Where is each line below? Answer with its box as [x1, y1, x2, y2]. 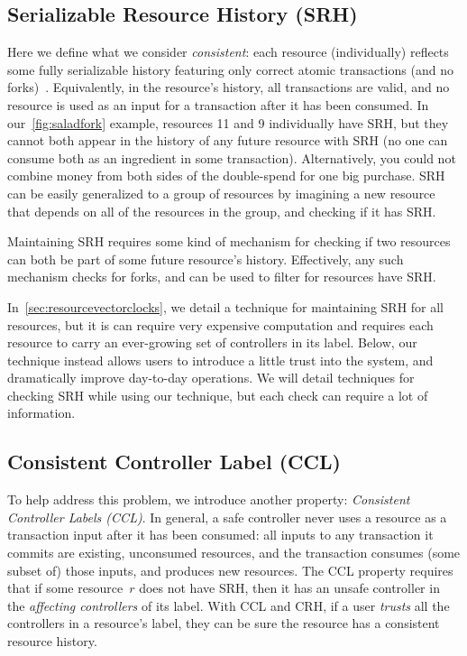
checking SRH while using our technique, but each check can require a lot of [7, 385, 428, 404]
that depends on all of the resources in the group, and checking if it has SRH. [7, 201, 436, 220]
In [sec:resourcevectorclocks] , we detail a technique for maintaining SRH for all [7, 297, 444, 316]
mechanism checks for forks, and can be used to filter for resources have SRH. [7, 267, 436, 286]
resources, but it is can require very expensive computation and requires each [7, 315, 434, 334]
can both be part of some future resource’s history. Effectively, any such [7, 249, 404, 268]
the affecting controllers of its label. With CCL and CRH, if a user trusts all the [7, 596, 450, 614]
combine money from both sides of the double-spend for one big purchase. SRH [7, 166, 445, 185]
